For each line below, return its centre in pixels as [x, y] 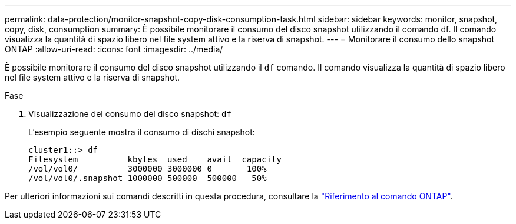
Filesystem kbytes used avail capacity [155, 159]
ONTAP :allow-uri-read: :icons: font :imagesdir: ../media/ [114, 49]
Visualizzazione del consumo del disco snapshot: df [130, 114]
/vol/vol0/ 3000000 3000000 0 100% [148, 169]
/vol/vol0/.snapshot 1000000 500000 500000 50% [148, 178]
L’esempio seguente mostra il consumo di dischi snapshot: [142, 132]
